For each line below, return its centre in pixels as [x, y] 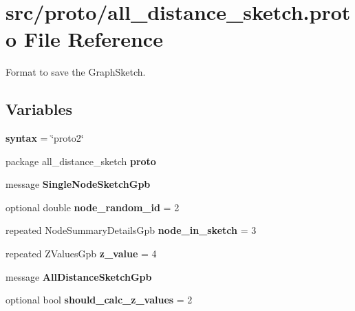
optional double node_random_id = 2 [93, 207]
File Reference [93, 39]
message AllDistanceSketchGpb [79, 276]
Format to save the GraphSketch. [76, 72]
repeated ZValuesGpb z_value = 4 [81, 254]
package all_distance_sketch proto [81, 161]
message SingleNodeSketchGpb [78, 184]
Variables [39, 109]
